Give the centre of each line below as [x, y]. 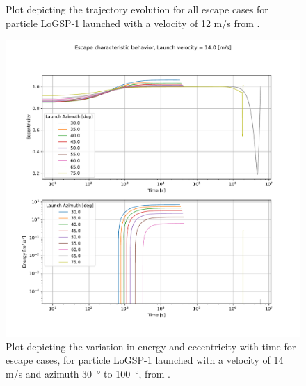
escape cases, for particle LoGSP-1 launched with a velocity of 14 [145, 360]
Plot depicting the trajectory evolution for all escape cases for [137, 9]
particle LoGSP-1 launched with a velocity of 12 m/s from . [133, 23]
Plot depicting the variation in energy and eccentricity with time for [151, 346]
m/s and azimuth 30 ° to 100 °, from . [88, 374]
